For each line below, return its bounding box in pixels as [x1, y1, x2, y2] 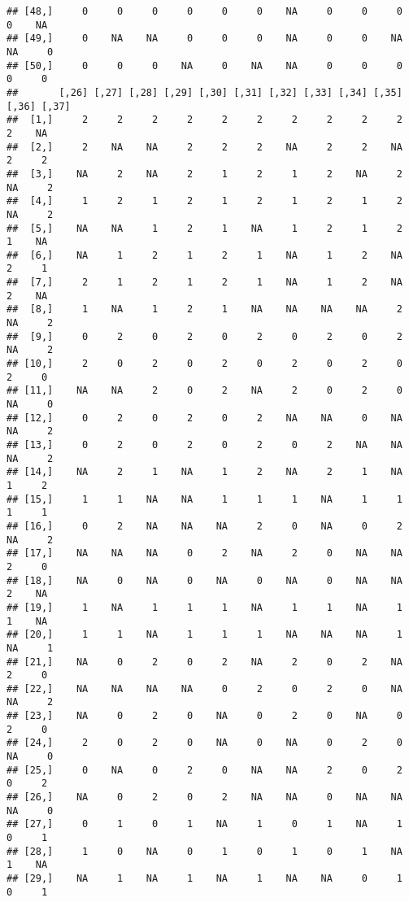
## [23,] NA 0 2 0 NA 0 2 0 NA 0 [7, 710, 402, 722]
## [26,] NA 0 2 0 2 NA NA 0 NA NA [7, 791, 402, 804]
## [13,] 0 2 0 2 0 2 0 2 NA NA [7, 439, 402, 451]
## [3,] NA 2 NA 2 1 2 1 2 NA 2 [7, 168, 402, 180]
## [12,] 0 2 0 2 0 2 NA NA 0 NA [7, 412, 402, 424]
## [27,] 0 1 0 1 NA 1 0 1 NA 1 [7, 818, 402, 830]
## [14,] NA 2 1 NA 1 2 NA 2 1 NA [7, 466, 402, 478]
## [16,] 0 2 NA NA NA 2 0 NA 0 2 [7, 520, 402, 532]
